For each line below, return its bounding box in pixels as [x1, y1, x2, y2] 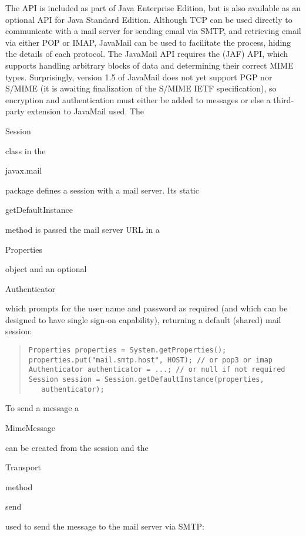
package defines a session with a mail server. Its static [5, 184, 199, 196]
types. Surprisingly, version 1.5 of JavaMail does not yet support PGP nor [5, 70, 273, 83]
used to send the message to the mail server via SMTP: [5, 520, 204, 532]
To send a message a [5, 402, 79, 414]
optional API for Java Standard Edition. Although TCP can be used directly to [5, 13, 292, 25]
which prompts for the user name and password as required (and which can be [5, 302, 288, 314]
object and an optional [5, 263, 87, 275]
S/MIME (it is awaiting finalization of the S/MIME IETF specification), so [5, 82, 277, 94]
